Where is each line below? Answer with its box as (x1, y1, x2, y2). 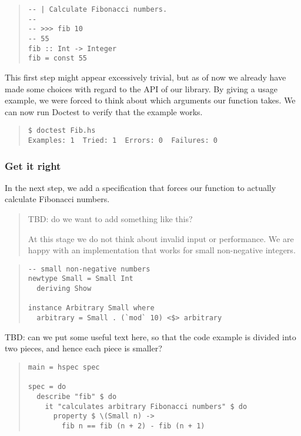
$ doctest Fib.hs (28, 126, 96, 135)
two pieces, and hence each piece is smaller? (5, 342, 162, 354)
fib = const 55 (28, 54, 88, 63)
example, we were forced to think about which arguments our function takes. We (5, 94, 296, 106)
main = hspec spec (28, 363, 100, 371)
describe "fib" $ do (36, 392, 117, 401)
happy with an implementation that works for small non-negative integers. (28, 244, 296, 256)
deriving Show (36, 284, 92, 293)
